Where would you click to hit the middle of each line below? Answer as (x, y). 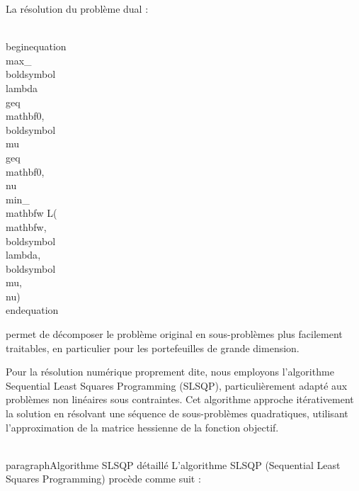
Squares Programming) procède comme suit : (103, 479)
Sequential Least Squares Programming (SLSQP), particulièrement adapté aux (177, 385)
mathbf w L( (32, 213)
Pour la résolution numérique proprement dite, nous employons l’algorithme (170, 372)
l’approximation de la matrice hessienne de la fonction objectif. (142, 427)
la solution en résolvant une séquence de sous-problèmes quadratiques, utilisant (177, 413)
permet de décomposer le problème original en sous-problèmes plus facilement (174, 334)
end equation (32, 310)
